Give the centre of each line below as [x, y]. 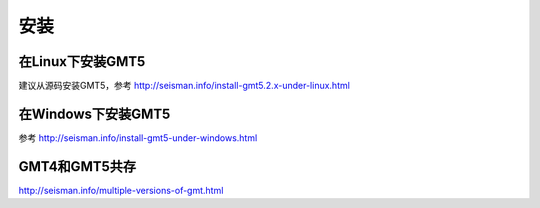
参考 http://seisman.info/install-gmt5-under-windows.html [138, 137]
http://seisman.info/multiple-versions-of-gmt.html [121, 190]
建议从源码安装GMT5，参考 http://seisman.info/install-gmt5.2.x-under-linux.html [184, 86]
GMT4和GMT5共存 [77, 166]
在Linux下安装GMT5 [82, 61]
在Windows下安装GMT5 [94, 113]
